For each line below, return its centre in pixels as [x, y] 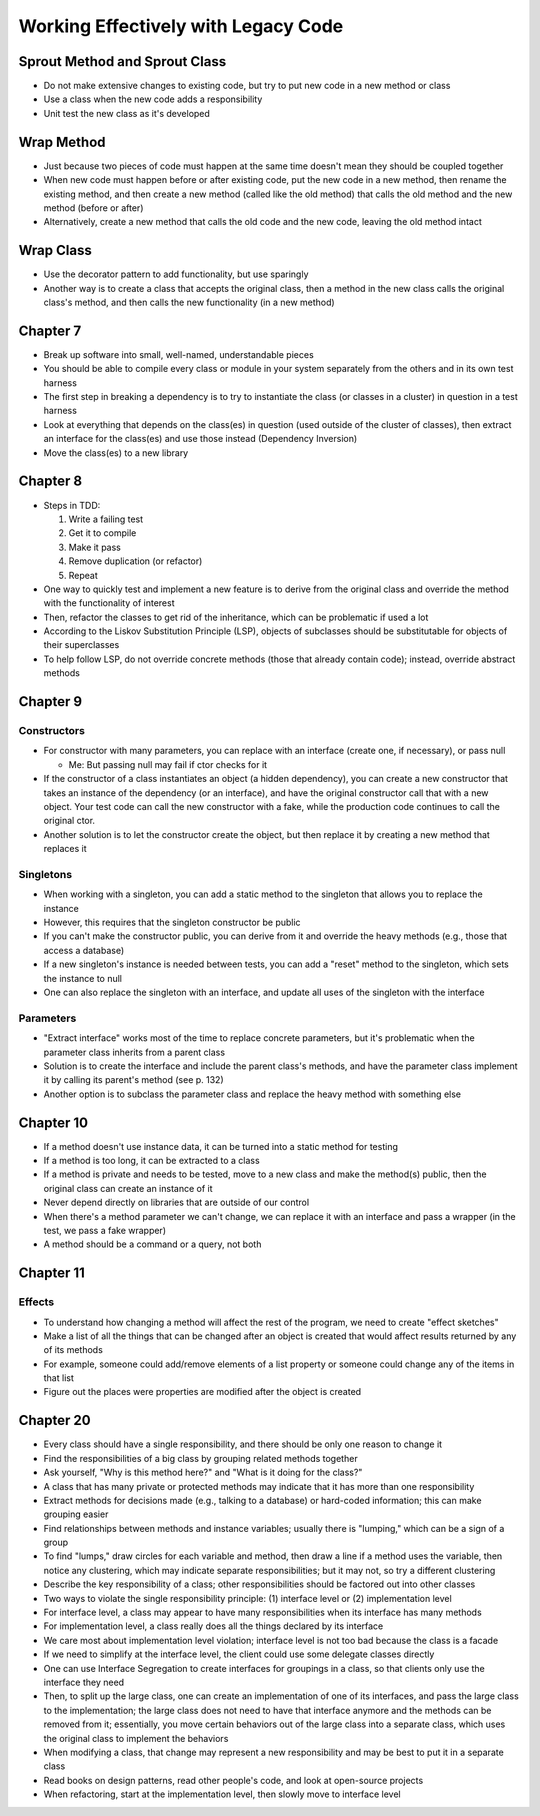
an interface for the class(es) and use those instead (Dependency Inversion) [200, 439]
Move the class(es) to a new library [116, 452]
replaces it [65, 849]
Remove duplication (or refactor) [135, 561]
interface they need [84, 1682]
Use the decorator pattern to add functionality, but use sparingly [176, 274]
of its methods [73, 1350]
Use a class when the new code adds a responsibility [153, 99]
